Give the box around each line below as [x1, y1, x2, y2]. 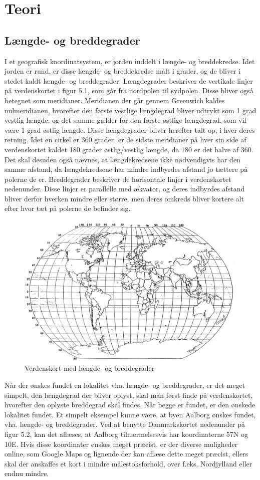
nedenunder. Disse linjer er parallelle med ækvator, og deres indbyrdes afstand [5, 183, 245, 194]
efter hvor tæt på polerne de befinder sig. [5, 203, 131, 213]
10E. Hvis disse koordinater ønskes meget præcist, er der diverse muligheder [5, 438, 238, 449]
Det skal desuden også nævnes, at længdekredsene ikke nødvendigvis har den [5, 154, 240, 164]
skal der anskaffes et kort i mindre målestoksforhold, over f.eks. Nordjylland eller [5, 458, 252, 468]
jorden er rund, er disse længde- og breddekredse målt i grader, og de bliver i [5, 66, 241, 76]
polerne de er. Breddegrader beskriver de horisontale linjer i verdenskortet [5, 173, 231, 184]
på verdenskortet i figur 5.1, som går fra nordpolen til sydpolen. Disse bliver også [5, 85, 253, 96]
